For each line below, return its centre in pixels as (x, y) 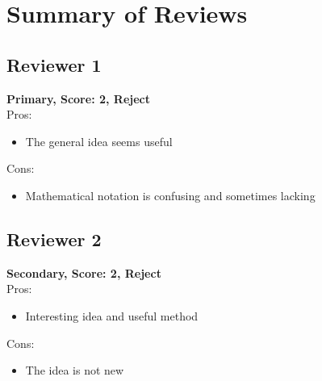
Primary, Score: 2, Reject (78, 98)
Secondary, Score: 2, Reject (84, 272)
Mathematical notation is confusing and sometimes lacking (170, 195)
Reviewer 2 (54, 239)
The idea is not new (75, 370)
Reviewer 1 (54, 64)
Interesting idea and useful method (112, 315)
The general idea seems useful (99, 141)
